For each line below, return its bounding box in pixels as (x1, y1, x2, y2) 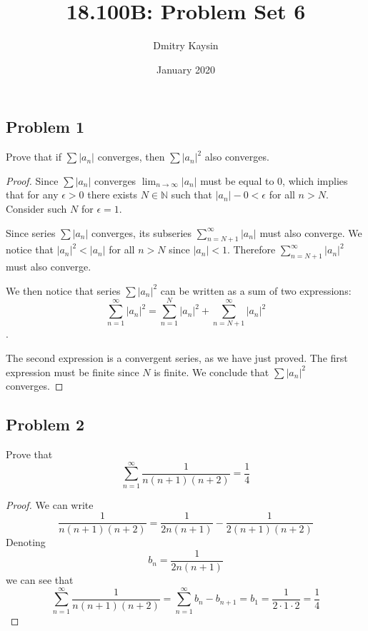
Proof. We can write (6, 497, 94, 512)
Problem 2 (6, 413, 84, 435)
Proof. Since (6, 173, 59, 188)
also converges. (204, 149, 269, 164)
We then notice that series (6, 283, 121, 298)
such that (171, 187, 213, 202)
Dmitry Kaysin (153, 38, 219, 53)
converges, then (97, 149, 165, 164)
